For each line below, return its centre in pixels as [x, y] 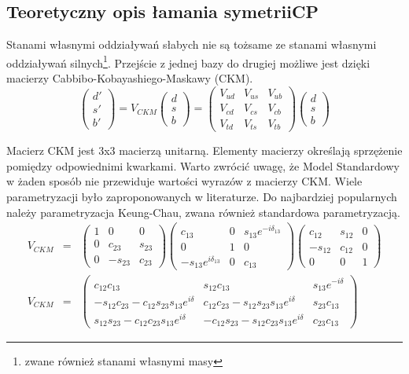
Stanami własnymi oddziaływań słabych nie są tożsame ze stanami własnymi [192, 44]
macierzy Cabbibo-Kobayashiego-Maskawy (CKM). [130, 78]
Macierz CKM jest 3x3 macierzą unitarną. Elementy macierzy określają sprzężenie [204, 150]
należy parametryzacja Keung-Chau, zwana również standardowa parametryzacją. [203, 212]
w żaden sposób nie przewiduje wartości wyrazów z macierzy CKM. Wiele [184, 181]
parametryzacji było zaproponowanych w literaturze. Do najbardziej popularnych [202, 196]
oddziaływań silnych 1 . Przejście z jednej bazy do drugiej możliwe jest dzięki [188, 61]
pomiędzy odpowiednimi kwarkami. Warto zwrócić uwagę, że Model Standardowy [203, 165]
